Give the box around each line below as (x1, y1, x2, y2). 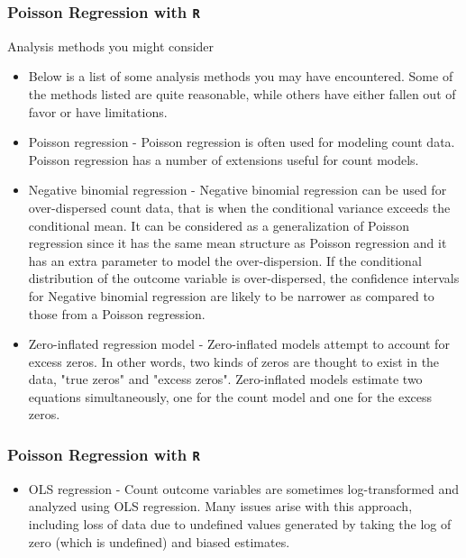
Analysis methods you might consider (7, 36, 215, 55)
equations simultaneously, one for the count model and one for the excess (28, 387, 433, 406)
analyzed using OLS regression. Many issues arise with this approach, (28, 497, 413, 516)
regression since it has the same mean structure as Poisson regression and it (28, 233, 447, 252)
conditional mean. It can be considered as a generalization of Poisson (28, 215, 409, 234)
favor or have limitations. (28, 102, 168, 121)
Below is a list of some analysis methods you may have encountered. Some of (28, 67, 453, 86)
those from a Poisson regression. (28, 304, 206, 323)
